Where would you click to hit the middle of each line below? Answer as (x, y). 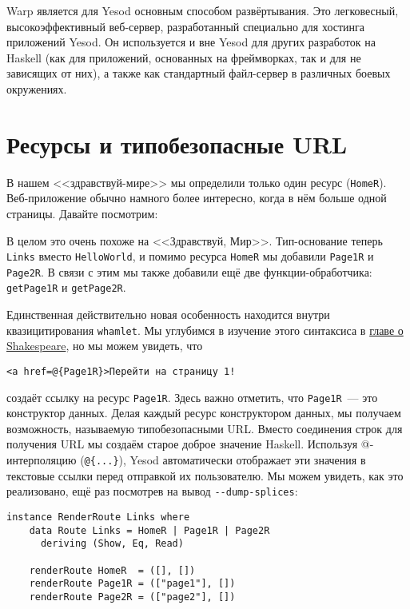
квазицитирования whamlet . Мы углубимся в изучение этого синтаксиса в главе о (205, 330)
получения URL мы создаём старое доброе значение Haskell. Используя (182, 444)
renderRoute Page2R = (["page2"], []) (132, 597)
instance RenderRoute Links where (98, 517)
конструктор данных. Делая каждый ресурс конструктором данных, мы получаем (204, 413)
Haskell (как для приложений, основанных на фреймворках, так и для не (184, 57)
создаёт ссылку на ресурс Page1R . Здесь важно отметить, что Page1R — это (192, 397)
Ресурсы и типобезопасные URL (177, 143)
